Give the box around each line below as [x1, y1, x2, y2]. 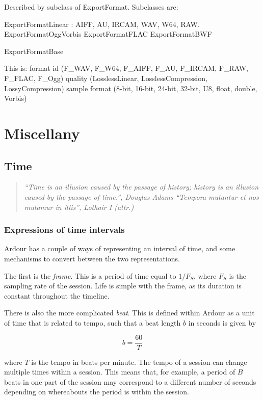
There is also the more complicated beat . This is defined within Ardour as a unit [4, 307, 255, 318]
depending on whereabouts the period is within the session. [4, 386, 189, 397]
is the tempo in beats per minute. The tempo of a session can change [31, 356, 247, 367]
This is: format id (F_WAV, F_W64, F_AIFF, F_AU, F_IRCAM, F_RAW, [4, 63, 248, 73]
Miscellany [4, 122, 80, 143]
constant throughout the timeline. [4, 290, 110, 301]
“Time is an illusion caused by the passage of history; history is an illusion [24, 181, 259, 192]
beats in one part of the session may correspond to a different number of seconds [4, 376, 256, 387]
